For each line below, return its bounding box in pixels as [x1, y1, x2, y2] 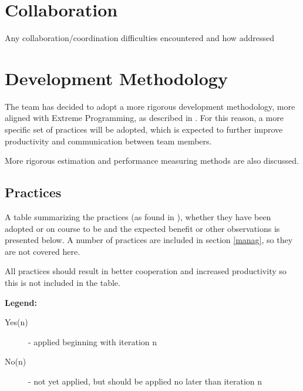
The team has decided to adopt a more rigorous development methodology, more [5, 100, 295, 112]
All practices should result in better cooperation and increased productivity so [5, 265, 287, 277]
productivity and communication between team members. [5, 134, 212, 147]
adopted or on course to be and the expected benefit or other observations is [5, 222, 280, 234]
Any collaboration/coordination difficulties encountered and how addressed [5, 32, 274, 44]
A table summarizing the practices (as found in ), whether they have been [5, 211, 271, 223]
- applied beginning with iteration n [28, 335, 157, 348]
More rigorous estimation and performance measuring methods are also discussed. [5, 154, 299, 167]
